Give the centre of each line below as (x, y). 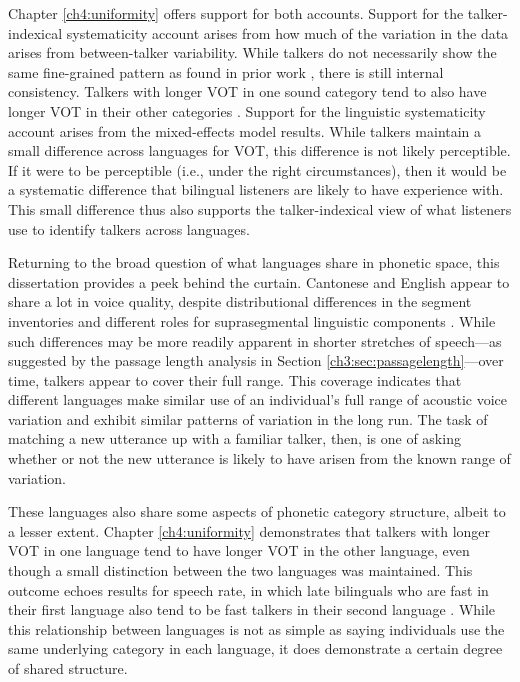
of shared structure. (68, 668)
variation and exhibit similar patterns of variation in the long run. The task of (248, 418)
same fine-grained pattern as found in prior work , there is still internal (226, 71)
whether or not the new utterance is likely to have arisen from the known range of (259, 458)
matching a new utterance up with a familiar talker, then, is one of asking (234, 438)
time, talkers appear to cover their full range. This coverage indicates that (235, 379)
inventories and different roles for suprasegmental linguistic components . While (252, 320)
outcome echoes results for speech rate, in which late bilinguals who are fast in (248, 589)
